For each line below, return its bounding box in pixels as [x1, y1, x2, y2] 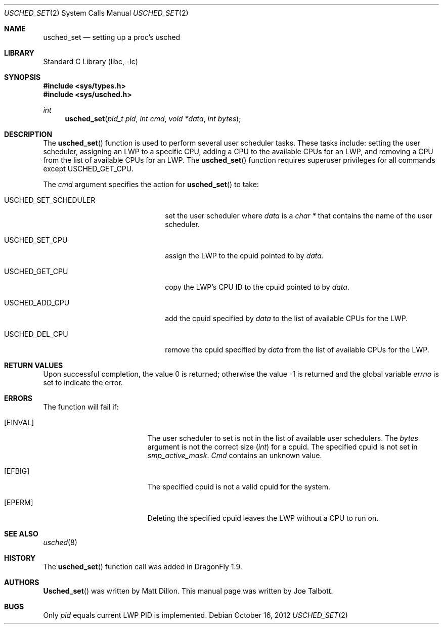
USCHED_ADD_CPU [4, 298, 70, 307]
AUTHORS [4, 578, 39, 587]
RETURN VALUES [4, 361, 63, 370]
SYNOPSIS [4, 73, 41, 81]
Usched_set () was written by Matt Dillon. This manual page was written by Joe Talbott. [43, 587, 333, 595]
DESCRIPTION [4, 130, 53, 139]
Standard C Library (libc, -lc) [43, 57, 138, 66]
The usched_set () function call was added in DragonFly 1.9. [43, 562, 242, 571]
